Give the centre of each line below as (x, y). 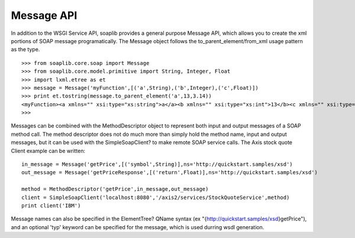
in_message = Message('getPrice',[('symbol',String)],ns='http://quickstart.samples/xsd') (157, 164)
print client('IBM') (51, 206)
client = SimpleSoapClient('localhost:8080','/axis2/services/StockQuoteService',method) (156, 197)
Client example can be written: (48, 151)
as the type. (25, 50)
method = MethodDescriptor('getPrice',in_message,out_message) (115, 189)
